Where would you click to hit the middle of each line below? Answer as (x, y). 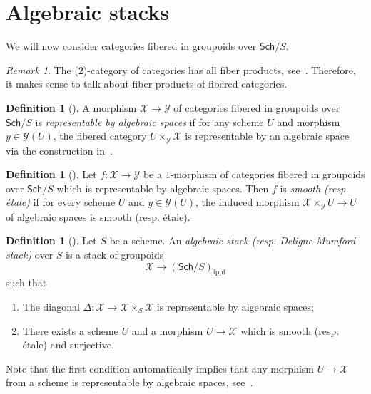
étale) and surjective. (68, 344)
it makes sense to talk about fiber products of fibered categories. (147, 84)
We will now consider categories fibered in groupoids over (131, 46)
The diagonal (51, 306)
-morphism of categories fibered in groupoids (268, 174)
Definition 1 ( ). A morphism (71, 107)
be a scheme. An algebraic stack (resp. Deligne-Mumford (233, 240)
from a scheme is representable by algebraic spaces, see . (129, 382)
